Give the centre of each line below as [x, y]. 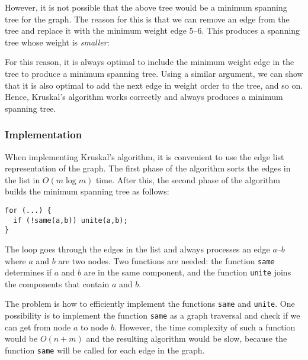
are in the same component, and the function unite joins [187, 272]
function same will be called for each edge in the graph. [105, 350]
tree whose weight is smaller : [57, 42]
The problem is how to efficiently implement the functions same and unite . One [150, 304]
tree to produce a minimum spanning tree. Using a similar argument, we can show [154, 73]
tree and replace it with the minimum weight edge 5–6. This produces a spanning [153, 30]
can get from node [38, 327]
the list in [23, 179]
